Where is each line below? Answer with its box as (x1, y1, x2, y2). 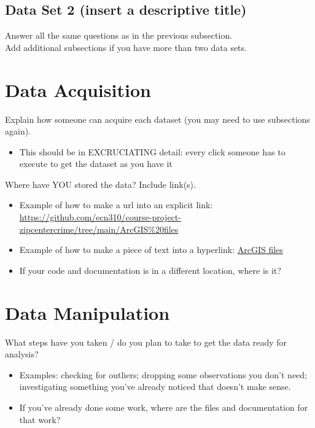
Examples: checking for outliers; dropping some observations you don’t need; (19, 368, 307, 381)
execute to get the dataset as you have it (19, 157, 173, 170)
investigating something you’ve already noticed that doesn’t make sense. (19, 380, 291, 393)
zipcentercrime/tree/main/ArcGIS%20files (19, 222, 179, 235)
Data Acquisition (5, 77, 151, 102)
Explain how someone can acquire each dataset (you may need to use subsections (5, 112, 310, 125)
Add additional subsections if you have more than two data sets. (5, 41, 247, 53)
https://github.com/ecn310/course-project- (19, 211, 181, 224)
